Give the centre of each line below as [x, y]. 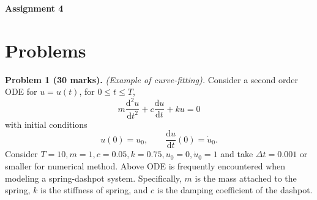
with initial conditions [46, 124]
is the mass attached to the [246, 178]
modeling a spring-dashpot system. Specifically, [93, 178]
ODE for [21, 91]
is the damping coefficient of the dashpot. [235, 190]
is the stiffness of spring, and [94, 190]
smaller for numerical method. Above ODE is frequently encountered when [145, 166]
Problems [46, 50]
